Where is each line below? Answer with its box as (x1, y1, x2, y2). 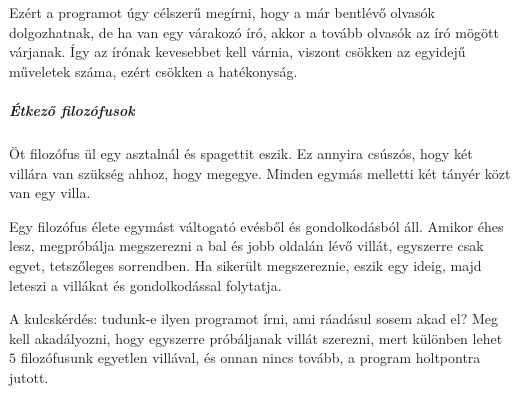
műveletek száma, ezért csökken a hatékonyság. (9, 60, 298, 81)
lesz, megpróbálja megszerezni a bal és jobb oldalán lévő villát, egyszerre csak (9, 235, 484, 256)
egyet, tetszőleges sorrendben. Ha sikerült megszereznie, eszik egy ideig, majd (9, 254, 482, 275)
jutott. (9, 366, 49, 387)
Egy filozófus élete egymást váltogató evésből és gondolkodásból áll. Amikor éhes (9, 215, 504, 236)
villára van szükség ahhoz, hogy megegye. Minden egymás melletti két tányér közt (9, 162, 511, 183)
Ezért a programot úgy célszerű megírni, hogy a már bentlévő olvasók (9, 2, 436, 22)
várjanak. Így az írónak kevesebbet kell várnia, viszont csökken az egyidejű (9, 41, 466, 62)
